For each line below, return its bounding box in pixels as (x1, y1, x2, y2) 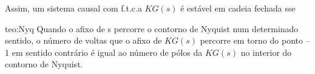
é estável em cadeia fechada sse (180, 2, 296, 14)
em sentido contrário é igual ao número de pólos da (12, 45, 203, 58)
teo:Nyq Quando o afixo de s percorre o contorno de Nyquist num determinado (5, 22, 299, 35)
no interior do (240, 45, 292, 58)
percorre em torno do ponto (200, 34, 303, 47)
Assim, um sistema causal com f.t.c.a (5, 2, 142, 14)
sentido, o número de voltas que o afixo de (5, 34, 162, 47)
